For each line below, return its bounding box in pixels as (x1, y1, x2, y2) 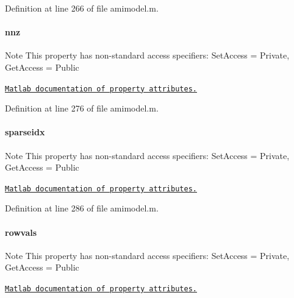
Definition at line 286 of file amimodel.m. (5, 202, 159, 215)
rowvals (5, 225, 37, 238)
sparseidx (5, 126, 45, 138)
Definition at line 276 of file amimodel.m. (5, 102, 159, 115)
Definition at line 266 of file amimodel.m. (5, 2, 159, 14)
